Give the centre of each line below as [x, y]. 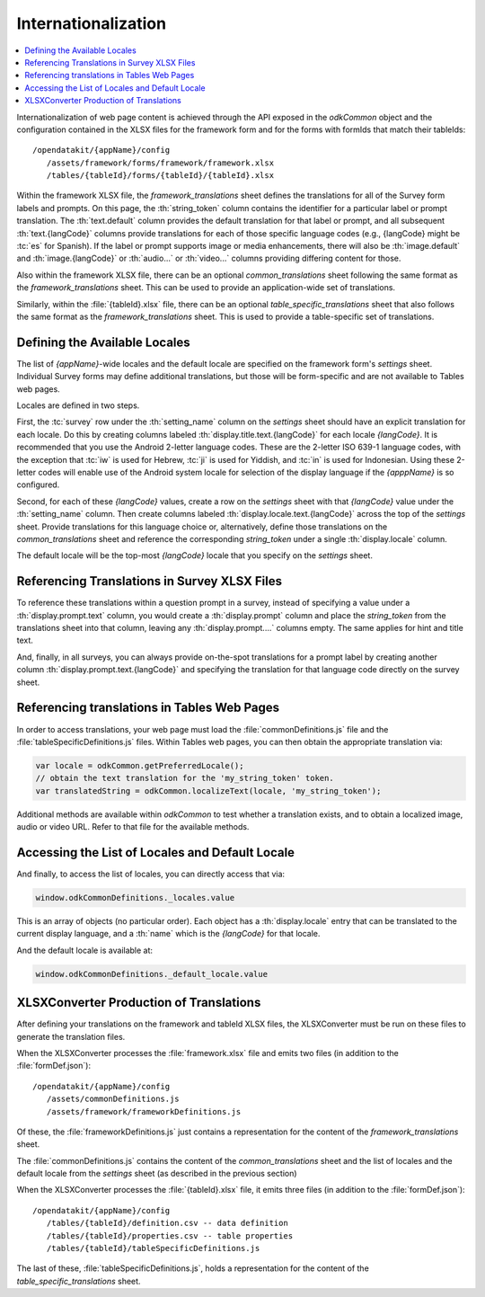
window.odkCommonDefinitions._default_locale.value [152, 974]
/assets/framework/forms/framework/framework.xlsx [160, 163]
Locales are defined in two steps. [78, 405]
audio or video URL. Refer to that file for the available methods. [133, 827]
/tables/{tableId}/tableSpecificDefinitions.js [153, 1248]
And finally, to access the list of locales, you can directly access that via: [151, 874]
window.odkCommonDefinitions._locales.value [135, 897]
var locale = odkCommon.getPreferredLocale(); [140, 765]
